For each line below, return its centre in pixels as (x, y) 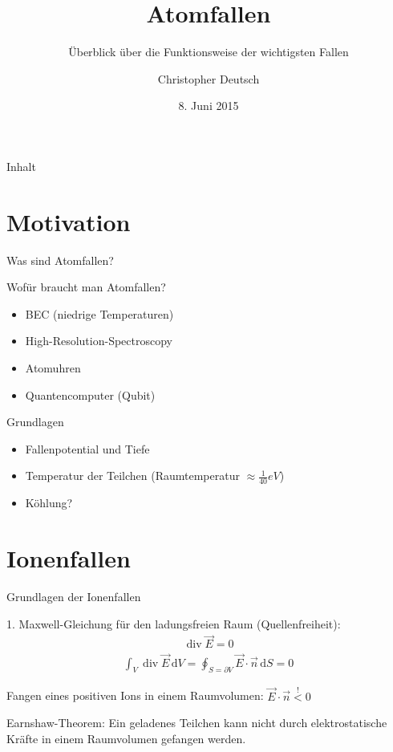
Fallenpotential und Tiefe (87, 448)
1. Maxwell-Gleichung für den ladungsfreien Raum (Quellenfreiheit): (174, 623)
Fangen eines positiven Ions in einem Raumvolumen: (135, 695)
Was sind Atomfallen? (60, 260)
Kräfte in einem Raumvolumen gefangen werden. (126, 738)
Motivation (69, 221)
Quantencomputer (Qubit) (90, 394)
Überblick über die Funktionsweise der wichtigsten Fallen (209, 52)
